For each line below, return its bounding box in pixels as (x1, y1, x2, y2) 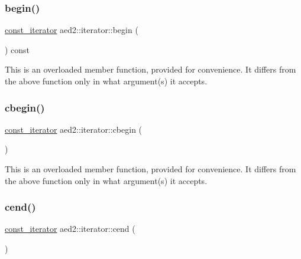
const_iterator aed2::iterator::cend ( (5, 222, 135, 235)
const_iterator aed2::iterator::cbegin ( (5, 123, 143, 135)
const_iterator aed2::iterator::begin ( (5, 24, 138, 36)
